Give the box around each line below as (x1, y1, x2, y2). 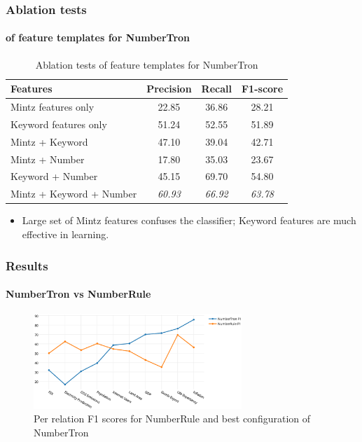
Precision (146, 81, 192, 96)
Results (6, 256, 48, 274)
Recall (201, 81, 232, 96)
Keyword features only (11, 116, 107, 131)
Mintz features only (11, 99, 95, 114)
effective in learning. (22, 226, 109, 241)
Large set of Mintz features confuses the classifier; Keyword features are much (22, 213, 356, 228)
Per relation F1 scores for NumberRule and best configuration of (34, 411, 311, 426)
